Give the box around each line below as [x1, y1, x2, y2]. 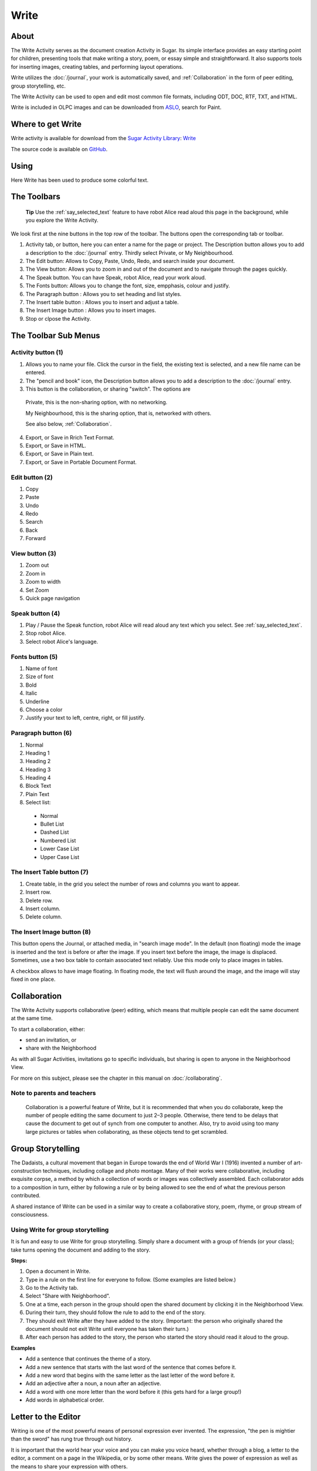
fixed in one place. [11, 976, 56, 983]
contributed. [11, 1192, 41, 1199]
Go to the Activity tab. [25, 1284, 79, 1292]
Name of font [25, 665, 58, 672]
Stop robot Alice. [25, 630, 66, 637]
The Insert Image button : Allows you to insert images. [25, 307, 157, 314]
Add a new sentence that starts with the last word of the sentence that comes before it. [25, 1363, 237, 1370]
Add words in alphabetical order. [25, 1396, 104, 1403]
